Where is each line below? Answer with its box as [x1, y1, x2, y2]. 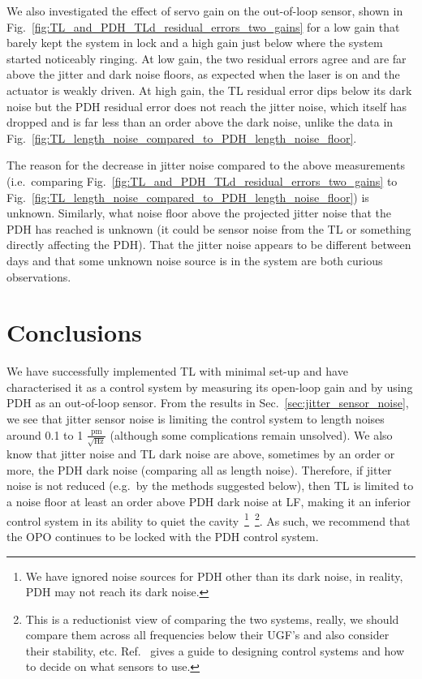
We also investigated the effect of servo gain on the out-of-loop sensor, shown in [6, 2, 403, 19]
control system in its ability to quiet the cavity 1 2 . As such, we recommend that [6, 509, 411, 529]
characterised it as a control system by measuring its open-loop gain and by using [6, 378, 413, 395]
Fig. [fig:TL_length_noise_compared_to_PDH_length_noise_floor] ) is [6, 188, 369, 205]
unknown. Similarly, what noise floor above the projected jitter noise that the [6, 204, 392, 221]
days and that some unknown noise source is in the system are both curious [6, 251, 383, 269]
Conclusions [6, 316, 142, 349]
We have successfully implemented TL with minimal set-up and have [6, 363, 348, 380]
